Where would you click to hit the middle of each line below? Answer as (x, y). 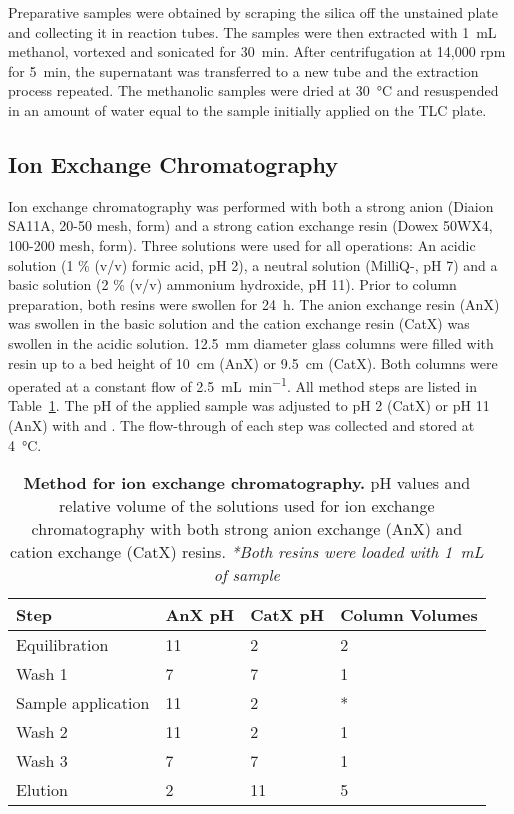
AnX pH (200, 615)
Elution (42, 790)
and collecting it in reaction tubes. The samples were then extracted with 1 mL (252, 31)
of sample (246, 575)
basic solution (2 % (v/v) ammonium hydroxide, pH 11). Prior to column (232, 284)
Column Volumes (409, 615)
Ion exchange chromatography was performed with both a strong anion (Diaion (251, 205)
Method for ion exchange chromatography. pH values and (247, 483)
